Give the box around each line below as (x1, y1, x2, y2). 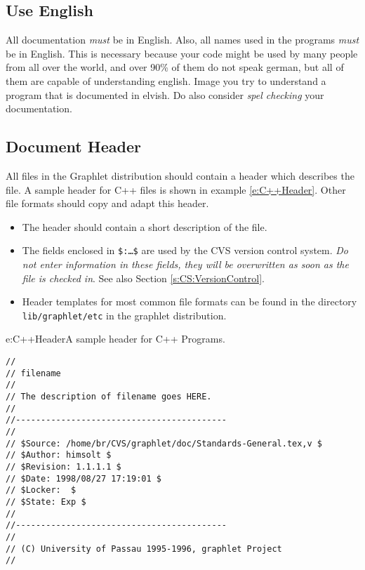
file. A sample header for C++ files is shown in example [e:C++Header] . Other (6, 182, 346, 197)
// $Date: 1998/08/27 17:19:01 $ (6, 473, 161, 484)
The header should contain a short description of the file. (22, 219, 267, 234)
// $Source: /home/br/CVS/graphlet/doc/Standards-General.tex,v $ (6, 438, 323, 449)
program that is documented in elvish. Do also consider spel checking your (6, 87, 324, 102)
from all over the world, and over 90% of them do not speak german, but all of (6, 60, 344, 74)
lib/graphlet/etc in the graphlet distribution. (22, 307, 227, 322)
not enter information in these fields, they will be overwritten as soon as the (22, 257, 349, 271)
